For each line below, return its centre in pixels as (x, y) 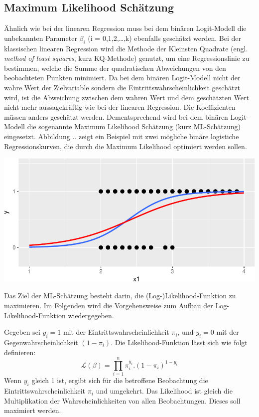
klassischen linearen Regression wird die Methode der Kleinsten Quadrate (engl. (126, 48)
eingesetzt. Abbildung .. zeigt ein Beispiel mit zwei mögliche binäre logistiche (122, 136)
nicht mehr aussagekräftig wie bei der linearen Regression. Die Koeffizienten (120, 107)
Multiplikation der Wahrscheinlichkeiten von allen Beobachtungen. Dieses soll (122, 400)
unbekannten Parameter (41, 38)
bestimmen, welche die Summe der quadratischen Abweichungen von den (115, 68)
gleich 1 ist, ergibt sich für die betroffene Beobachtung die (120, 380)
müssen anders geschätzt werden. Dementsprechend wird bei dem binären (116, 116)
